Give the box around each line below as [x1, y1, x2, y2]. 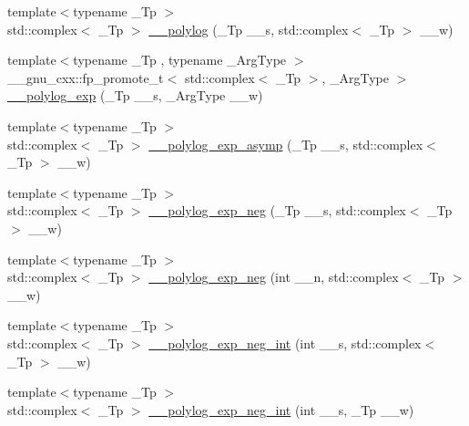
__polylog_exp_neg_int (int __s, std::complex [148, 333, 422, 352]
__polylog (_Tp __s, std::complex [148, 19, 349, 38]
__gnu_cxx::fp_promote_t [7, 68, 164, 87]
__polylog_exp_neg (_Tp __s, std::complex [148, 201, 406, 220]
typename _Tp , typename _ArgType [73, 50, 287, 69]
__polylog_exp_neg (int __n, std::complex [148, 267, 399, 286]
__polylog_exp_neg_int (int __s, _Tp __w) [148, 400, 414, 419]
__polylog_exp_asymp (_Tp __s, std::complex [148, 134, 423, 153]
